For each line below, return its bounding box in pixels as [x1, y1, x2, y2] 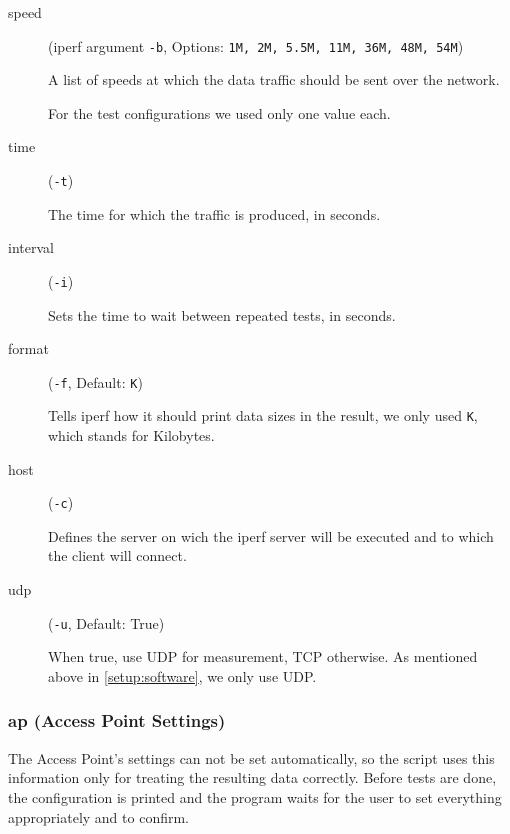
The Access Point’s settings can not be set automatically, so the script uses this [8, 747, 495, 768]
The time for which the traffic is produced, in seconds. [48, 203, 381, 224]
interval [8, 237, 54, 258]
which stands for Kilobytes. [48, 425, 215, 446]
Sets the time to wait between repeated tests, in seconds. [48, 304, 396, 325]
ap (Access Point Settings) [8, 708, 226, 733]
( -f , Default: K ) [48, 371, 143, 392]
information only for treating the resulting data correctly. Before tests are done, [8, 767, 497, 788]
